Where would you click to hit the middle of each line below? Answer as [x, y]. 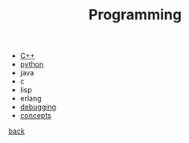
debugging [38, 107]
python [32, 64]
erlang [31, 99]
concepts [36, 116]
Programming [135, 15]
